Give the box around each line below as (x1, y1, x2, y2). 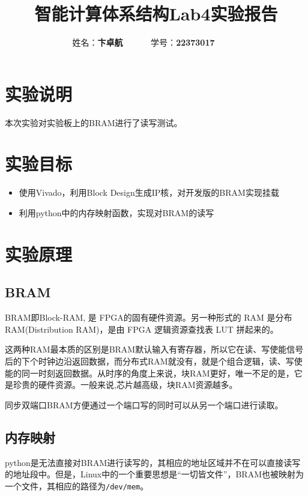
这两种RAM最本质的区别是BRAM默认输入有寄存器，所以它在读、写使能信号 (5, 343, 304, 355)
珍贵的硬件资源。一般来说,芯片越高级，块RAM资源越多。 (13, 378, 238, 391)
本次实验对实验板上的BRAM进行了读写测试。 (5, 116, 183, 129)
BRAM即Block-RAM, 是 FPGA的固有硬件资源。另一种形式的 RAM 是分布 (5, 311, 292, 324)
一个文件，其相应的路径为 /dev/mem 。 (5, 479, 149, 492)
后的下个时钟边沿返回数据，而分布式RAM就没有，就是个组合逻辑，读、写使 (5, 354, 303, 367)
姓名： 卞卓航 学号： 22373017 (72, 36, 215, 49)
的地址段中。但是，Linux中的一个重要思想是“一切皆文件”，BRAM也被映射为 (5, 468, 304, 480)
